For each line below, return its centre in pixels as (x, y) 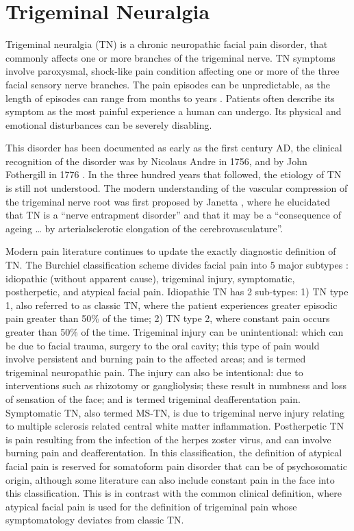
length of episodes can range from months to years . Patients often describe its (170, 98)
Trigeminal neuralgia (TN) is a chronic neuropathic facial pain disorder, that (167, 44)
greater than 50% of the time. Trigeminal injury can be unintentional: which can (175, 332)
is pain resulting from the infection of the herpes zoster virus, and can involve (168, 439)
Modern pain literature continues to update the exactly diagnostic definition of (171, 251)
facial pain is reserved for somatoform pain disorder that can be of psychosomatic (176, 466)
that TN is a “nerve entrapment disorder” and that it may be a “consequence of (173, 215)
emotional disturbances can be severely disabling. (109, 124)
